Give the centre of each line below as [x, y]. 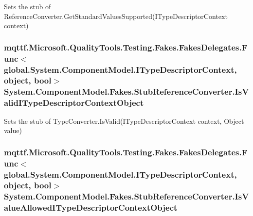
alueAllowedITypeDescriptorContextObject [91, 208]
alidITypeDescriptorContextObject [74, 103]
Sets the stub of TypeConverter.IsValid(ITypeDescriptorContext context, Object [124, 121]
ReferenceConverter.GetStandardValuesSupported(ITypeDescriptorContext [116, 16]
